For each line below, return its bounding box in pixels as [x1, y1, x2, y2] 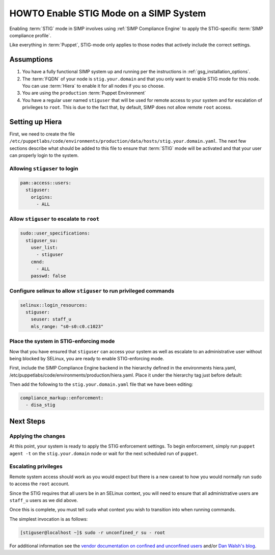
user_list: [31, 245, 58, 250]
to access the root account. [9, 481, 70, 487]
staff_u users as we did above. [9, 497, 78, 503]
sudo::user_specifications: [20, 230, 90, 236]
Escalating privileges [9, 463, 63, 470]
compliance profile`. [9, 32, 51, 38]
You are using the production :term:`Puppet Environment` [22, 90, 146, 96]
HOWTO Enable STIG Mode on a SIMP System [9, 8, 206, 19]
